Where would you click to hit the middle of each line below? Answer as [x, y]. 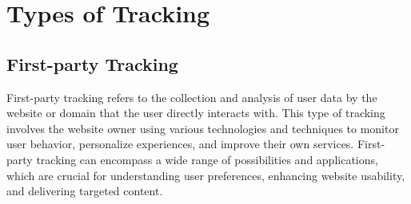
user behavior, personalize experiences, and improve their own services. [180, 144]
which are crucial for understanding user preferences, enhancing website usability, [206, 175]
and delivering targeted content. [85, 191]
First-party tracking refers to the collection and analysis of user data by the [192, 97]
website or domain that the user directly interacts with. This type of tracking [196, 113]
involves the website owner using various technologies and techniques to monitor [203, 128]
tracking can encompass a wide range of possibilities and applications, [207, 159]
